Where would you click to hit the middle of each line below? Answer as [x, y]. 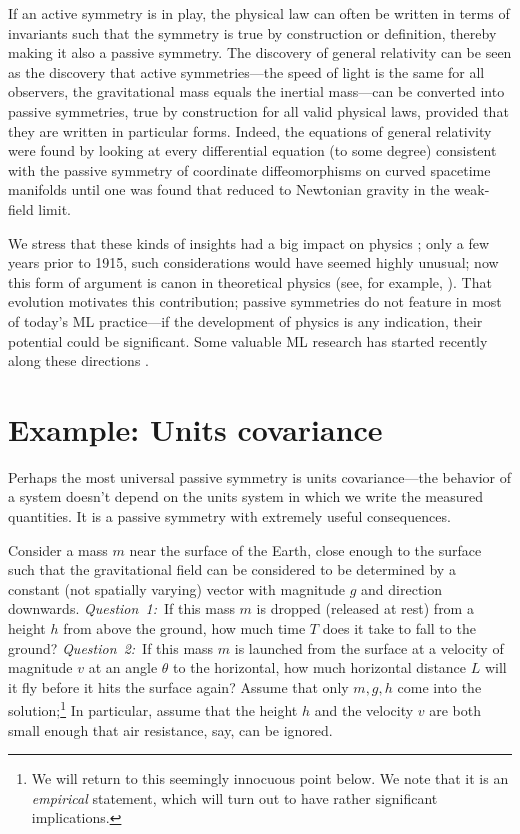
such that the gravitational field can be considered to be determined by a [232, 569]
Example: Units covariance [195, 428]
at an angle [123, 667]
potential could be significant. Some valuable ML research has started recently [248, 340]
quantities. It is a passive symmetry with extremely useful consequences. [229, 516]
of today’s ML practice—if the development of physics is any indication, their [245, 320]
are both [455, 710]
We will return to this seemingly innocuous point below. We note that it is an [270, 778]
